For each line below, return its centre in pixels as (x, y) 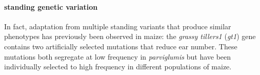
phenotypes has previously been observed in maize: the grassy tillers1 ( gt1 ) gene (130, 36)
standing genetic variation (51, 6)
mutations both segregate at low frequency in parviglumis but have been (118, 56)
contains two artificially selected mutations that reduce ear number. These (121, 46)
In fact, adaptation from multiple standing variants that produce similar (118, 26)
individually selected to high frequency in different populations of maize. (118, 67)
